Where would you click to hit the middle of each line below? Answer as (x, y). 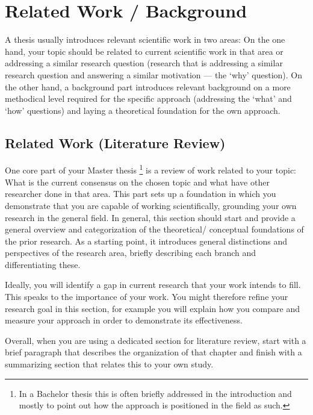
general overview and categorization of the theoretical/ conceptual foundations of (154, 229)
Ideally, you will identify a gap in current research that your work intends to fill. (153, 285)
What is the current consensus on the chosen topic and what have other (137, 182)
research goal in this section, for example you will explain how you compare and (152, 308)
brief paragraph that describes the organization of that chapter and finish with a (153, 352)
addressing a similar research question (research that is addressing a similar (144, 63)
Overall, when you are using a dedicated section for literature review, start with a (156, 340)
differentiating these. (43, 264)
